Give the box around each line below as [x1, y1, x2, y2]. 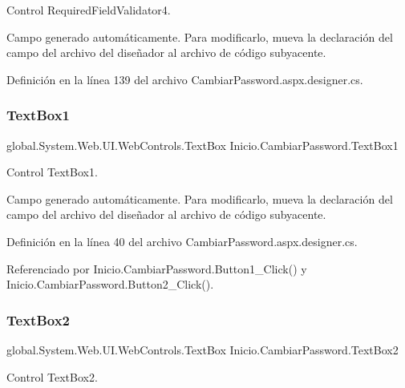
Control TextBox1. [6, 164, 98, 180]
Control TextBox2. [6, 368, 98, 385]
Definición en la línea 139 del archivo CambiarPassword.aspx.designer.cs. [6, 71, 363, 87]
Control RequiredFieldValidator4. [6, 2, 171, 18]
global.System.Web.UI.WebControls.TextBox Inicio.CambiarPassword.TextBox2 [6, 341, 399, 358]
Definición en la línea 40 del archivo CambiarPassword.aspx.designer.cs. [6, 232, 358, 249]
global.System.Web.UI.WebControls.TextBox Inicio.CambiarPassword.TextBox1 [6, 136, 399, 153]
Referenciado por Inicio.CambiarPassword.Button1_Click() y [6, 260, 307, 277]
